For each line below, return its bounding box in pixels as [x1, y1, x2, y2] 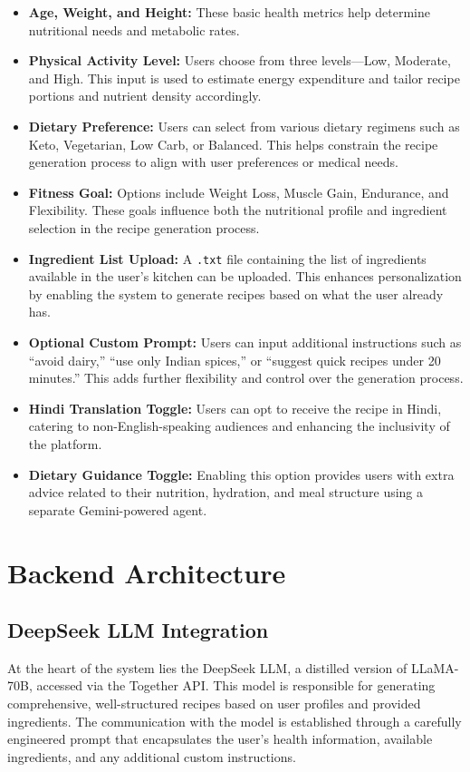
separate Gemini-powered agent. [28, 500, 207, 519]
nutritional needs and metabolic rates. [28, 20, 240, 39]
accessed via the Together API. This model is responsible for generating [36, 676, 436, 695]
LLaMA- [410, 658, 459, 677]
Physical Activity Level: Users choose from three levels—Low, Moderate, [28, 51, 451, 70]
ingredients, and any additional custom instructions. [7, 747, 296, 766]
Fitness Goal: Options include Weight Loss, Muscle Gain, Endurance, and [28, 182, 449, 201]
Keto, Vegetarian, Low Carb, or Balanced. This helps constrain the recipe [28, 134, 438, 153]
